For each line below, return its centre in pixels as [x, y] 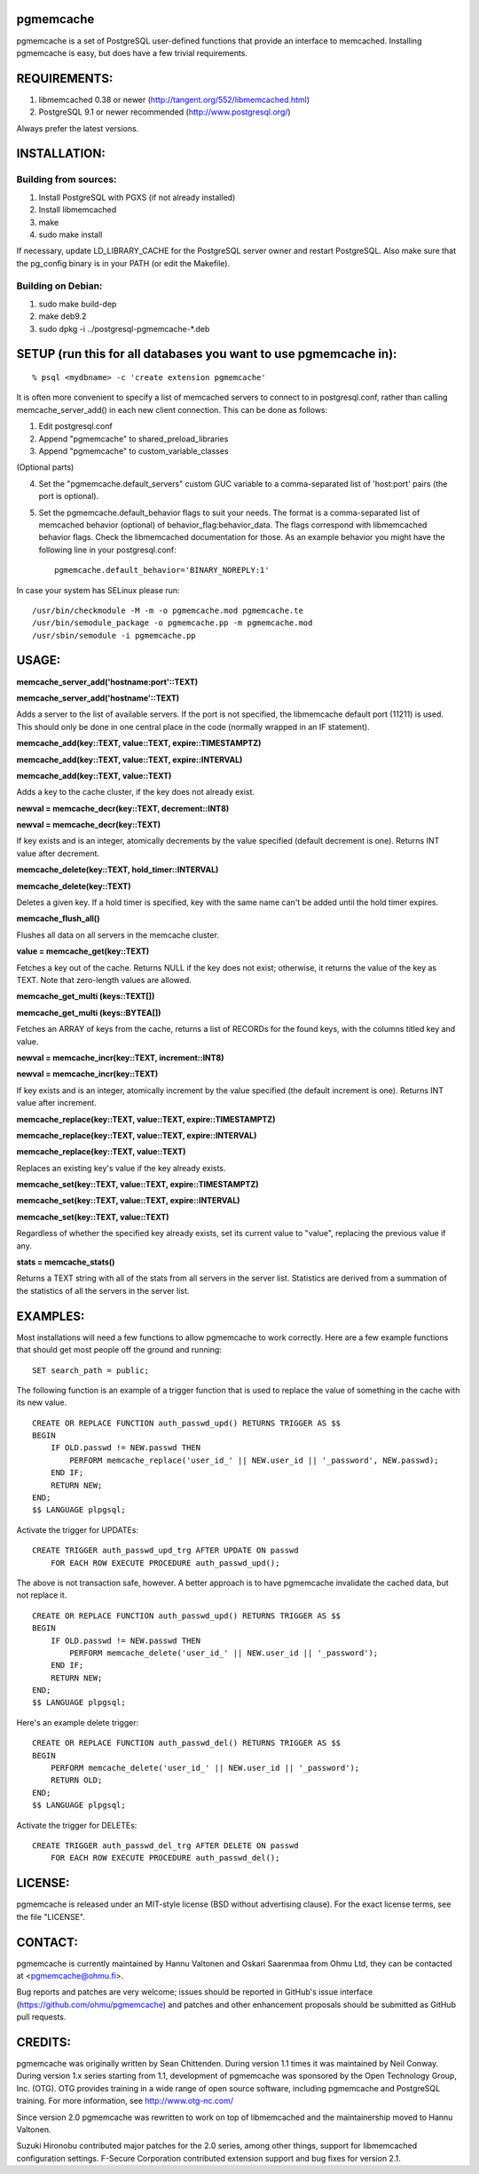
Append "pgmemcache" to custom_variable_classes [134, 451]
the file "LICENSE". [51, 1916]
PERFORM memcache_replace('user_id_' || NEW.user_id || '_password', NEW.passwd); [254, 1460]
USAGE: [39, 660]
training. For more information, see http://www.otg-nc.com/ [125, 2101]
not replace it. [42, 1595]
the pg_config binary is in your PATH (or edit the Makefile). [123, 263]
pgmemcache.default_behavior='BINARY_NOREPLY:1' [162, 570]
